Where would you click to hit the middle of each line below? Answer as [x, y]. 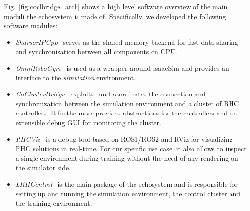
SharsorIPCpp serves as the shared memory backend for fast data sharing [127, 42]
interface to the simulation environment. [75, 77]
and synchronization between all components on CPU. [96, 51]
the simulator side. [43, 167]
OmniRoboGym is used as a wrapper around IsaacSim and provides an [122, 67]
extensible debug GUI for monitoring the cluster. [88, 122]
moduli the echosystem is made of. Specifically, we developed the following [115, 16]
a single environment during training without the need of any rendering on [127, 158]
